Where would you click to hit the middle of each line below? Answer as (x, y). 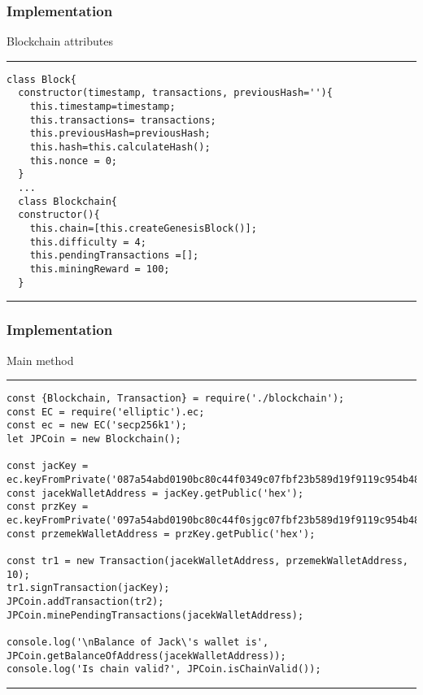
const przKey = (48, 507)
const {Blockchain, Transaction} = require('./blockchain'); (176, 399)
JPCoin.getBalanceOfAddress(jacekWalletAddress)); (146, 656)
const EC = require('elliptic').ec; (106, 412)
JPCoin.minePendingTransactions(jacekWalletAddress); (155, 615)
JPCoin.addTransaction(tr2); (85, 601)
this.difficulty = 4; (88, 242)
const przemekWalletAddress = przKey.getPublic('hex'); (161, 534)
